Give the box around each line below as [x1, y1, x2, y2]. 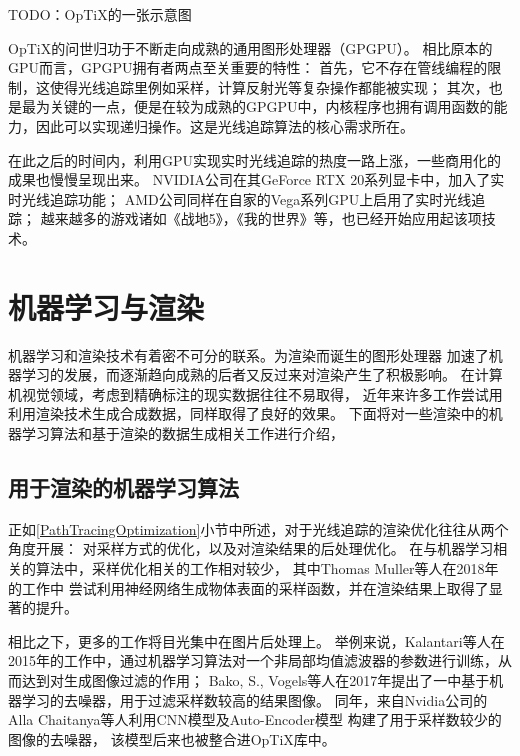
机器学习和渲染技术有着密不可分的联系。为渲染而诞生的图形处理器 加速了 [8, 344, 489, 365]
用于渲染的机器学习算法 [8, 472, 239, 503]
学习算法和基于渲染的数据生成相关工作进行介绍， [21, 423, 344, 444]
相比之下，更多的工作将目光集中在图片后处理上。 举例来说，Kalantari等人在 [8, 630, 505, 651]
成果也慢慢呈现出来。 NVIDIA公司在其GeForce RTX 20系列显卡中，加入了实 [8, 169, 505, 190]
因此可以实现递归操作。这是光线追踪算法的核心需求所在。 [35, 115, 414, 136]
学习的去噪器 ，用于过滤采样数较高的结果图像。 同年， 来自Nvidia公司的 [21, 689, 488, 710]
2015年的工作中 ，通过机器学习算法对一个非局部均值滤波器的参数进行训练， [8, 650, 498, 671]
